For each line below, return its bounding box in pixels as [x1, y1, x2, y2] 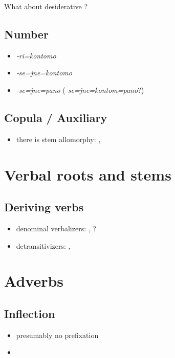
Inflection [4, 305, 55, 321]
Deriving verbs [4, 199, 84, 215]
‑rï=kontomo [16, 50, 56, 61]
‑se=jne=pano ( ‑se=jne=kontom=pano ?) [16, 84, 144, 95]
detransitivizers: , [16, 240, 71, 251]
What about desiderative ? [4, 1, 88, 11]
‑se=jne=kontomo [16, 67, 72, 78]
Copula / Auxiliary [4, 109, 107, 125]
